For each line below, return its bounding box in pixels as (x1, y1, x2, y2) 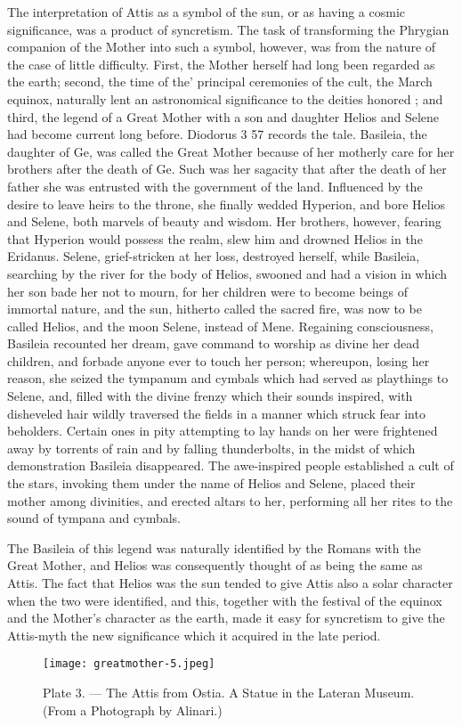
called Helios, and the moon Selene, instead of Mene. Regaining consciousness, (7, 316, 434, 335)
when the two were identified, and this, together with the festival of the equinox (7, 591, 442, 609)
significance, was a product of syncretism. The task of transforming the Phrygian (7, 20, 450, 38)
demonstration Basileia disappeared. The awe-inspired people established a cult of (7, 456, 454, 475)
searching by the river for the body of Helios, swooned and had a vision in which (7, 264, 447, 282)
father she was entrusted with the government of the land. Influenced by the (7, 176, 423, 195)
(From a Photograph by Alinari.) (43, 700, 223, 719)
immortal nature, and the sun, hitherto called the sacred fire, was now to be (7, 299, 422, 318)
